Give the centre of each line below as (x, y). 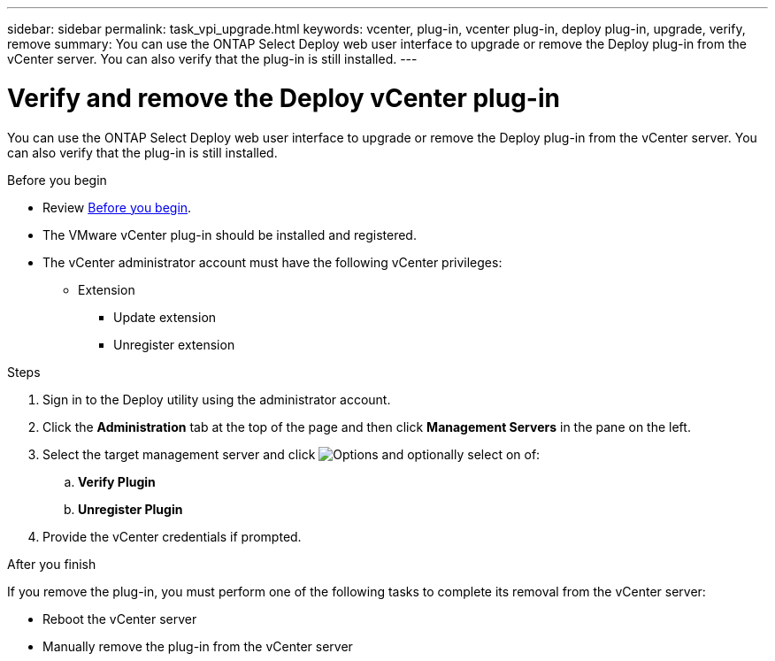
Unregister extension (174, 344)
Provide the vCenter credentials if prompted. (172, 536)
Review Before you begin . (117, 207)
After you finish (52, 564)
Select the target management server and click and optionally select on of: (292, 454)
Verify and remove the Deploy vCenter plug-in (284, 98)
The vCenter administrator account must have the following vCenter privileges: (272, 262)
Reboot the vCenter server (120, 619)
